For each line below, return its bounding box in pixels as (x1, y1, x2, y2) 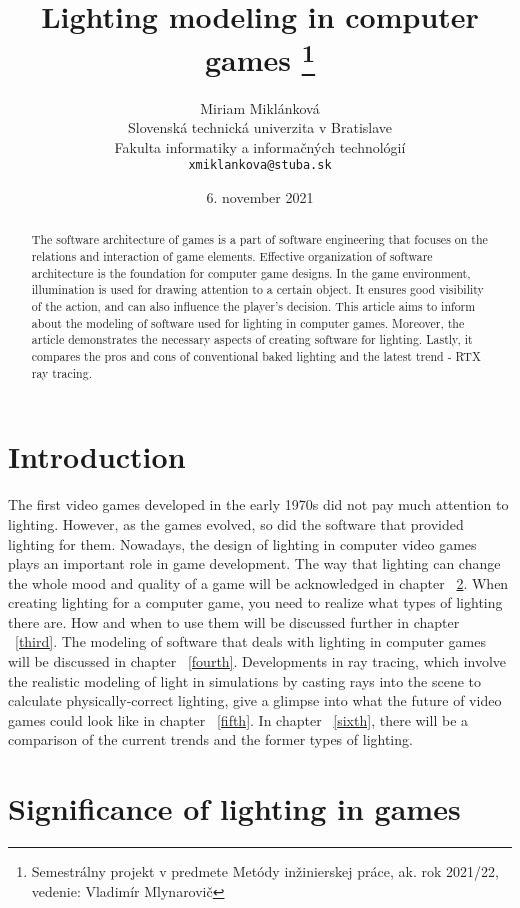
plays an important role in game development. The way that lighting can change (8, 553, 501, 574)
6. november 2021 (206, 187, 314, 208)
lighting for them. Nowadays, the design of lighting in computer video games (8, 533, 477, 554)
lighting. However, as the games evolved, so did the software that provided (8, 513, 464, 534)
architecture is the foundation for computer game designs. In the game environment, (31, 264, 471, 281)
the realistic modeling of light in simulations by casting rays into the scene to (8, 670, 482, 691)
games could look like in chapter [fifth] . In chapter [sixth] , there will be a (8, 709, 469, 730)
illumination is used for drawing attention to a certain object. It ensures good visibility (31, 281, 484, 298)
